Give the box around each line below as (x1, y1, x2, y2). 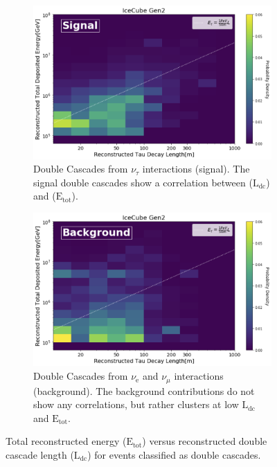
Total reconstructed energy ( (6, 434, 127, 448)
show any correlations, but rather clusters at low (33, 397, 239, 412)
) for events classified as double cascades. (87, 447, 261, 461)
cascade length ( (6, 447, 74, 461)
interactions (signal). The (142, 161, 250, 176)
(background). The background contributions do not (33, 383, 255, 398)
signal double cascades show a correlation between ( (33, 175, 253, 189)
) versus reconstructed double (142, 434, 267, 448)
